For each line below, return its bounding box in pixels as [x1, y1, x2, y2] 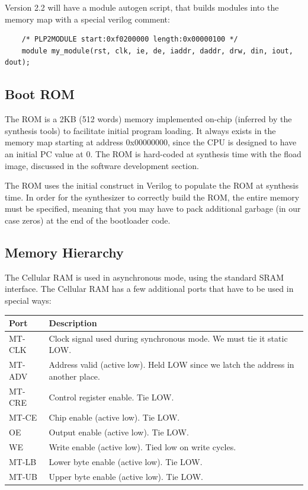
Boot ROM [5, 85, 75, 103]
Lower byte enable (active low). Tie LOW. [49, 455, 203, 467]
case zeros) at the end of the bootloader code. [5, 214, 171, 226]
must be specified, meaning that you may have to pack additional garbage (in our [5, 202, 301, 215]
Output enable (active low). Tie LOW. [49, 426, 189, 438]
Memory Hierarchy [5, 243, 124, 261]
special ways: [5, 294, 52, 306]
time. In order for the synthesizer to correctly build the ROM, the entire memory [5, 190, 300, 203]
